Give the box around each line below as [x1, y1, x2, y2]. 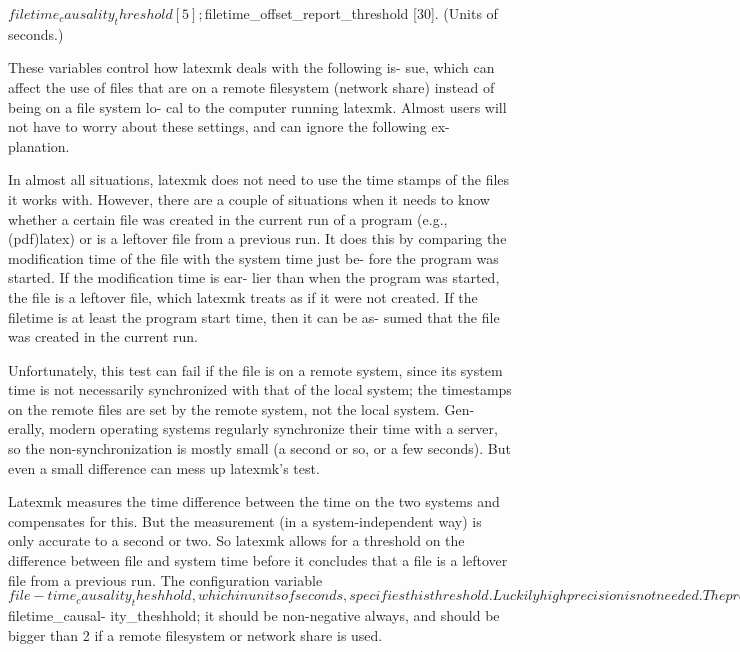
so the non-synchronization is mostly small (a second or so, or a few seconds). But [8, 438, 512, 459]
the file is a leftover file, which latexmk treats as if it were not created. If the [8, 286, 478, 307]
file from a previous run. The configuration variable [8, 569, 323, 590]
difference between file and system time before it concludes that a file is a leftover [8, 550, 508, 571]
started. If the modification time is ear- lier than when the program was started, [8, 267, 500, 288]
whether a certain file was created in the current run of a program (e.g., [8, 208, 448, 229]
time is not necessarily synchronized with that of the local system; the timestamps [8, 379, 512, 400]
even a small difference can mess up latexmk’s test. [8, 457, 320, 478]
